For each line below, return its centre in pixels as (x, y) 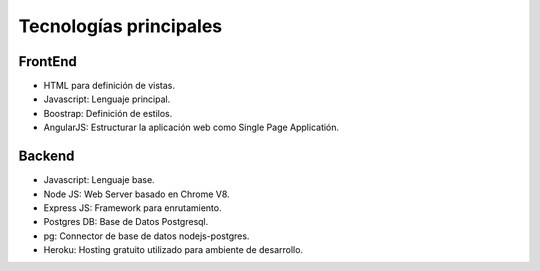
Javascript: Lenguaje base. (99, 180)
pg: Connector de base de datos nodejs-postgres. (146, 236)
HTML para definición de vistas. (109, 86)
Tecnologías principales (120, 26)
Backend (46, 156)
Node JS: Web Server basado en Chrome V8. (136, 194)
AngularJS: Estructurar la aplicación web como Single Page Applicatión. (191, 127)
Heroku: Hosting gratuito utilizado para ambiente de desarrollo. (173, 250)
